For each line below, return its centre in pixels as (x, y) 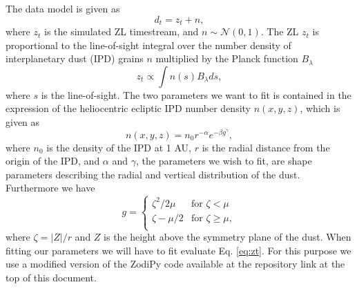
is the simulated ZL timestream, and (121, 31)
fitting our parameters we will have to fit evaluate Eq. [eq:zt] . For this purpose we (178, 250)
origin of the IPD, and (53, 161)
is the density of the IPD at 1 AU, (119, 147)
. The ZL (280, 31)
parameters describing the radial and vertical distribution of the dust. (153, 174)
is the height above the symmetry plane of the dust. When (228, 237)
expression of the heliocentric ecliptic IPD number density (128, 108)
